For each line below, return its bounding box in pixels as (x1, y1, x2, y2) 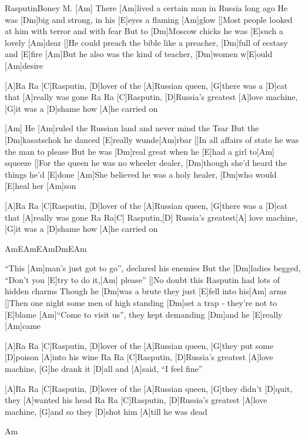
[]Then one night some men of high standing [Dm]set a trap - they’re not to (5, 297, 277, 309)
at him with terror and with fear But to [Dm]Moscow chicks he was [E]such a (5, 25, 283, 37)
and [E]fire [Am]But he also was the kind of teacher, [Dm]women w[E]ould (5, 48, 273, 60)
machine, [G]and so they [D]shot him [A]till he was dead (5, 405, 207, 417)
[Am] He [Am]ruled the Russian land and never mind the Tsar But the (5, 122, 259, 134)
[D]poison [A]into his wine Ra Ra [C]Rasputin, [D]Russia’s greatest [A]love (5, 351, 273, 363)
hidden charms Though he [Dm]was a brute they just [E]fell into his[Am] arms (5, 285, 287, 297)
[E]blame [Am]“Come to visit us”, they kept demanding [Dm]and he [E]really (5, 308, 283, 320)
